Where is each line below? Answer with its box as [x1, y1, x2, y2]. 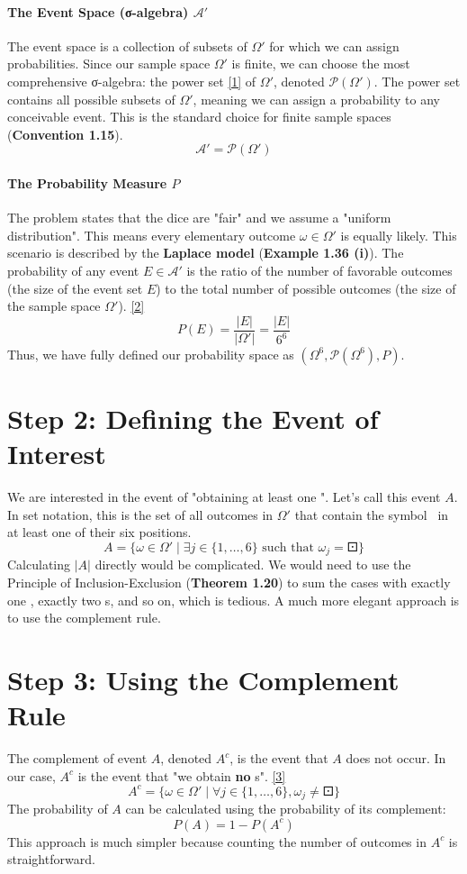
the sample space [7, 296, 101, 315]
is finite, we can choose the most [231, 54, 410, 73]
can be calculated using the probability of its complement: [125, 799, 446, 818]
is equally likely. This [340, 225, 457, 244]
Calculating [7, 555, 71, 574]
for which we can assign [269, 36, 400, 55]
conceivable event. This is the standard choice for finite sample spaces [7, 107, 391, 126]
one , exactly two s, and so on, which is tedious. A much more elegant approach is [7, 590, 460, 609]
